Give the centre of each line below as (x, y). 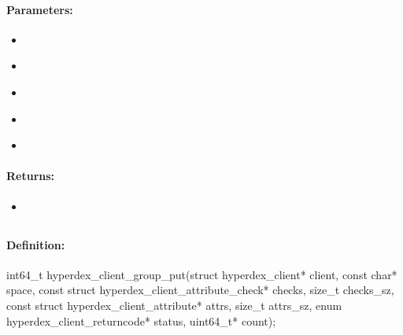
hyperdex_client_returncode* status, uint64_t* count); (141, 320)
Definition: (36, 244)
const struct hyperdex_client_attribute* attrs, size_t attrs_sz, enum (174, 305)
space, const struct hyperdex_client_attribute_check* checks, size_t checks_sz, (200, 290)
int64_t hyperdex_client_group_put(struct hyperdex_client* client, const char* (202, 274)
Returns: (31, 176)
